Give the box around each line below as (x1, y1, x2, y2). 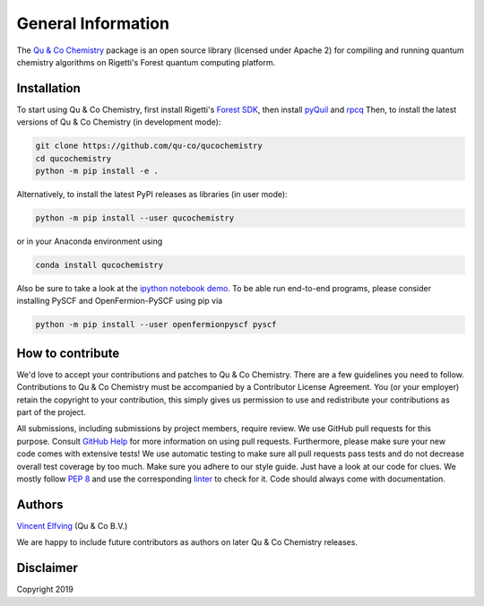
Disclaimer (16, 560, 78, 576)
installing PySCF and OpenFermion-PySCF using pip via (16, 296, 223, 307)
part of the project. (16, 406, 87, 417)
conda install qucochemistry (35, 260, 164, 270)
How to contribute (16, 345, 120, 360)
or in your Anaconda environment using (16, 236, 163, 247)
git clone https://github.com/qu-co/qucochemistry (35, 141, 264, 151)
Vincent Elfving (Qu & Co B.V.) (16, 520, 128, 531)
